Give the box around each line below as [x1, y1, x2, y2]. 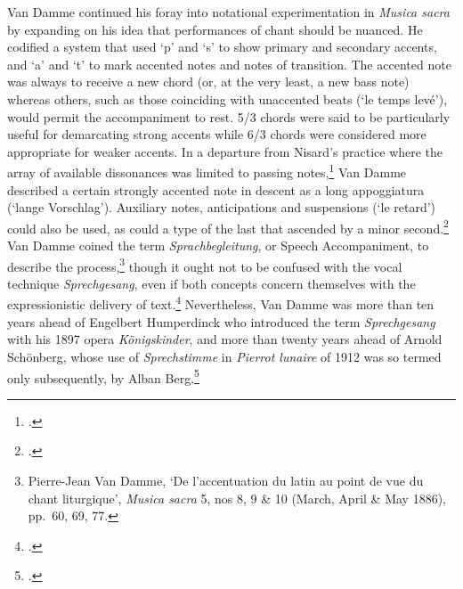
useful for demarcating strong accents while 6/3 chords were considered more [7, 125, 426, 143]
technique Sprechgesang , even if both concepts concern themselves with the [7, 274, 416, 292]
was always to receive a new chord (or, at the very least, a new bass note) [7, 72, 410, 91]
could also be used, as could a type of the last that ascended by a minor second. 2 [7, 216, 449, 237]
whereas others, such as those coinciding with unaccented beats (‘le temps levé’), [7, 89, 448, 108]
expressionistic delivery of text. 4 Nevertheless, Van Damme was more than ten [7, 292, 435, 314]
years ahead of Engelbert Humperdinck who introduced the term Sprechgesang [7, 312, 435, 331]
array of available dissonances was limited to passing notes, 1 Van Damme [7, 160, 407, 181]
